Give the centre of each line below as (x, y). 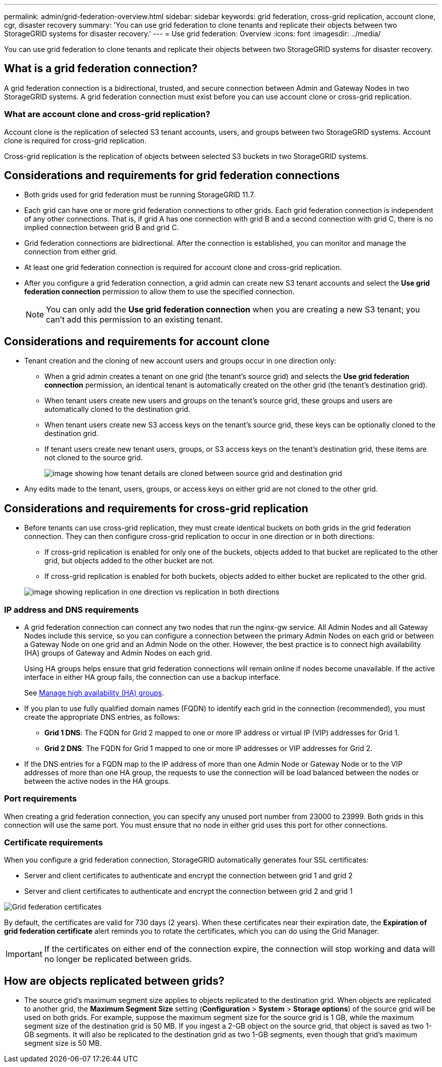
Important (24, 954)
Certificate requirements (53, 842)
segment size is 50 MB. (63, 1043)
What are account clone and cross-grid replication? (107, 114)
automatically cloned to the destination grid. (117, 409)
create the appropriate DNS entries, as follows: (102, 717)
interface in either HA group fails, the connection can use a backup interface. (153, 677)
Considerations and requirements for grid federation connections (172, 176)
